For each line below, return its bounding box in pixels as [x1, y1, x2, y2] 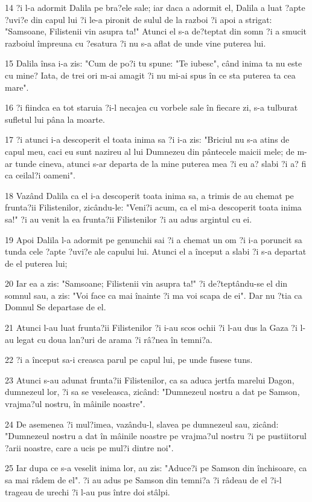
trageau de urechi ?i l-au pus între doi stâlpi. [5, 485, 170, 498]
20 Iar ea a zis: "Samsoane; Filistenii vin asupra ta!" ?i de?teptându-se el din [5, 277, 288, 290]
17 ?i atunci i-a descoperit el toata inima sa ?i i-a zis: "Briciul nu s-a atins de [5, 133, 290, 146]
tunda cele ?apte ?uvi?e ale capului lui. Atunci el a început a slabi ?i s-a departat [5, 245, 307, 258]
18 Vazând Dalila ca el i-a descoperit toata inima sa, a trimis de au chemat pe [5, 189, 294, 201]
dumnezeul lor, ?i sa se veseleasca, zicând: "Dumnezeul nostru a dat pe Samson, [5, 385, 300, 398]
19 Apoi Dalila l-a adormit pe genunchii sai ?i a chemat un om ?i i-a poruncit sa [5, 233, 302, 246]
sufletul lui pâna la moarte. [5, 112, 105, 125]
